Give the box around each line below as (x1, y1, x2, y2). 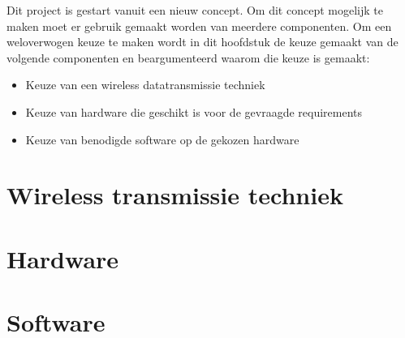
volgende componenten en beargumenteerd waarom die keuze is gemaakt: (6, 49, 370, 66)
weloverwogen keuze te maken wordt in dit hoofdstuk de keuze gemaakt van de (6, 33, 399, 50)
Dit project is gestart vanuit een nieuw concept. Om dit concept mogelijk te (6, 2, 383, 18)
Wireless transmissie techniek (6, 178, 343, 212)
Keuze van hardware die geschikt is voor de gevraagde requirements (25, 103, 362, 120)
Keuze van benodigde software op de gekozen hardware (25, 130, 299, 148)
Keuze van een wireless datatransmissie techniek (25, 76, 265, 93)
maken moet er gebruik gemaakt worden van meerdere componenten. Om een (6, 17, 392, 34)
